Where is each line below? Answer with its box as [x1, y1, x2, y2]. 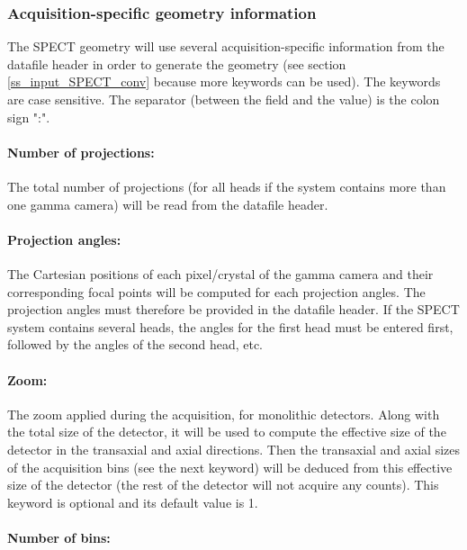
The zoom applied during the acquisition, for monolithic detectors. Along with [7, 404, 440, 423]
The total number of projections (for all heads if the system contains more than [7, 176, 446, 195]
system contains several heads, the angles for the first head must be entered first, [7, 317, 454, 336]
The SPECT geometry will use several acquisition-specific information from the [7, 37, 445, 56]
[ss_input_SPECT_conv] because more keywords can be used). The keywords [7, 72, 441, 91]
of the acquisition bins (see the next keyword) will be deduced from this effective [7, 457, 453, 476]
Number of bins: [7, 527, 111, 546]
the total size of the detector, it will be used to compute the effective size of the [7, 422, 446, 441]
